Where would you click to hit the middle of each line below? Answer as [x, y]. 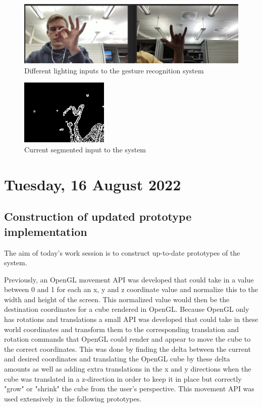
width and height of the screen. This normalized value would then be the [117, 299]
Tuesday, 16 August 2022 [93, 184]
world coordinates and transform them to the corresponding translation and [121, 329]
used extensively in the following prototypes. [73, 398]
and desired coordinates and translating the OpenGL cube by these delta [117, 359]
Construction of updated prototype [98, 216]
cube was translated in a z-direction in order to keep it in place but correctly [123, 378]
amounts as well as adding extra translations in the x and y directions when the [128, 369]
